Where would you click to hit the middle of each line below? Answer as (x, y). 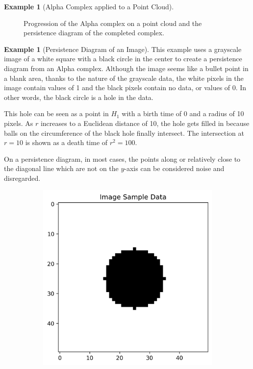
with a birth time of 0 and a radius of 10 (183, 113)
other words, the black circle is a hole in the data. (79, 97)
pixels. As (19, 123)
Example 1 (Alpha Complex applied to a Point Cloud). (89, 6)
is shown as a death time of (66, 142)
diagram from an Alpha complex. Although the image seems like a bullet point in (126, 68)
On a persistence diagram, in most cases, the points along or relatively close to (122, 159)
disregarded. (22, 178)
